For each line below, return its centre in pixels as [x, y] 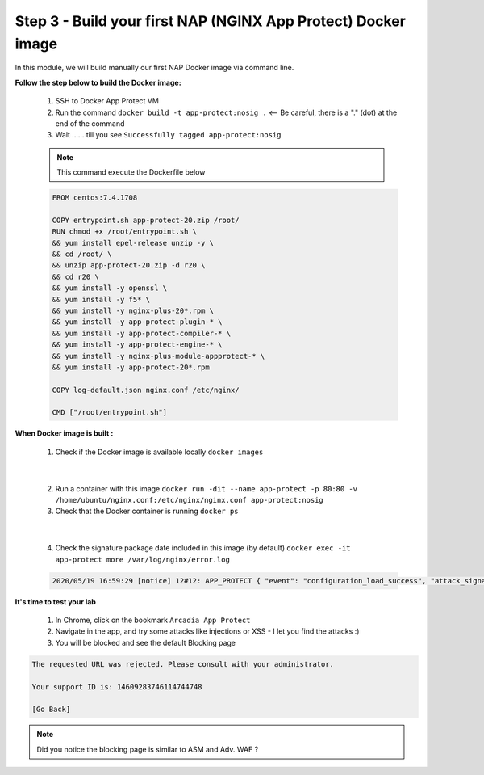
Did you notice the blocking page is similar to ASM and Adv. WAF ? [148, 749]
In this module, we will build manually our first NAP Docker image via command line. [154, 68]
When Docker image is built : [64, 433]
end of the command [90, 123]
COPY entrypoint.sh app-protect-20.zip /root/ [146, 220]
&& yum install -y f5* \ [101, 299]
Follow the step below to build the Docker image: [98, 82]
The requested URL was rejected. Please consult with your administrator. [183, 664]
